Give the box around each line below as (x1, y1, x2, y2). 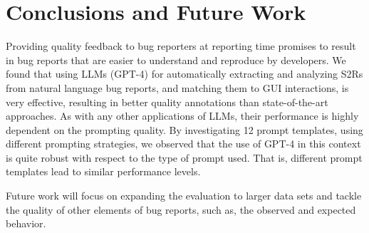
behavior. (6, 216, 46, 231)
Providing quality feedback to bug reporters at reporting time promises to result (6, 38, 356, 53)
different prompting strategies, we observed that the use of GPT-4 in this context (6, 136, 361, 151)
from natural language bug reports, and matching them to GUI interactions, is (6, 80, 349, 95)
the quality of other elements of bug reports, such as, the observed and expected (6, 202, 356, 217)
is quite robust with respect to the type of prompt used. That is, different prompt (6, 150, 363, 165)
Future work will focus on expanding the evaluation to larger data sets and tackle (6, 188, 362, 203)
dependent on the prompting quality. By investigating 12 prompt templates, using (6, 122, 363, 137)
